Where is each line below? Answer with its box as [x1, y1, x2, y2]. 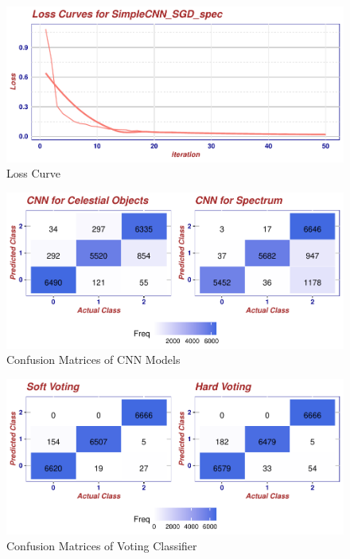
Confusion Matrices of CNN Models [6, 351, 181, 368]
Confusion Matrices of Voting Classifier [6, 537, 197, 554]
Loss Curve [6, 165, 61, 182]
